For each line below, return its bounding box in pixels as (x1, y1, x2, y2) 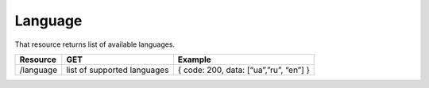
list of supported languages (66, 64, 169, 75)
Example (177, 54, 212, 65)
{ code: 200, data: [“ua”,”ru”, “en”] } (177, 64, 310, 75)
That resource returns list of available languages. (14, 40, 175, 49)
